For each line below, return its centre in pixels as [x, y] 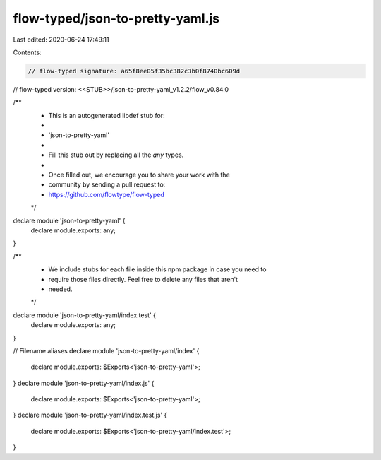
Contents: [27, 52]
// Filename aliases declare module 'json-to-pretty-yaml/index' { [106, 350]
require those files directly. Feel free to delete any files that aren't [143, 279]
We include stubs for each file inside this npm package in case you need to [157, 269]
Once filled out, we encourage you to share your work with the [139, 175]
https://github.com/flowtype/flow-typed [107, 194]
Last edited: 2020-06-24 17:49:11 [61, 40]
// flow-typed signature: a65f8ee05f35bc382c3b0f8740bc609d [134, 71]
